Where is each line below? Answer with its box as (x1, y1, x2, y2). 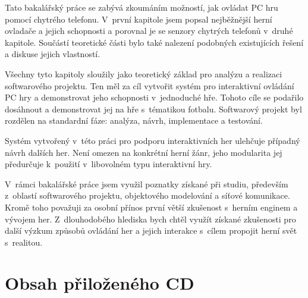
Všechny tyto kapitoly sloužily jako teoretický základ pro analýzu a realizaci (5, 67, 282, 80)
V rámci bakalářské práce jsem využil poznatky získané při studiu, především (5, 177, 288, 190)
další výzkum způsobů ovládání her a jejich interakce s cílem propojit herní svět (5, 224, 297, 237)
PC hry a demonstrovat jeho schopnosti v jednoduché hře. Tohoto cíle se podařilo (5, 91, 304, 103)
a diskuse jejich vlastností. (5, 48, 100, 60)
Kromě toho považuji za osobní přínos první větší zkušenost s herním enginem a (5, 200, 298, 213)
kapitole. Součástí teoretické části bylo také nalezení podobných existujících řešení (5, 36, 304, 48)
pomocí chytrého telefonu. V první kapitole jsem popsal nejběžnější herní (5, 12, 272, 25)
